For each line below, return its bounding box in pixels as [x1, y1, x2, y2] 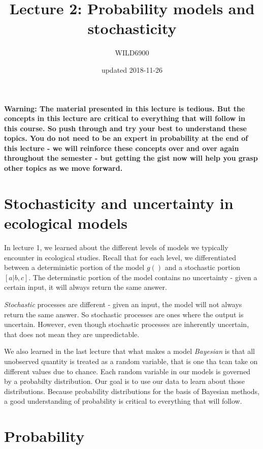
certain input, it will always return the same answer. [4, 282, 167, 292]
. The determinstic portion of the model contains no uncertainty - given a [28, 272, 257, 282]
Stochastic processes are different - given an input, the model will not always [4, 298, 242, 309]
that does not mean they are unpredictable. [4, 328, 140, 339]
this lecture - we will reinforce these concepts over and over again [4, 142, 239, 153]
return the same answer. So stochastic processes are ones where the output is [4, 309, 244, 319]
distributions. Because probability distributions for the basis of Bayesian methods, [4, 385, 259, 396]
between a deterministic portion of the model [4, 262, 145, 273]
